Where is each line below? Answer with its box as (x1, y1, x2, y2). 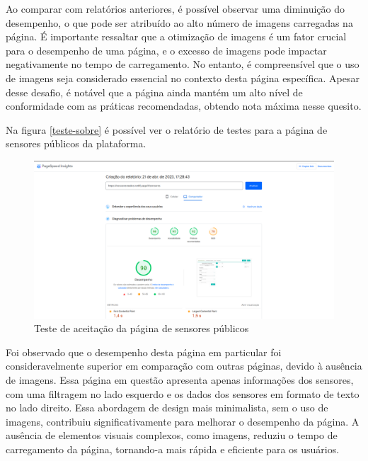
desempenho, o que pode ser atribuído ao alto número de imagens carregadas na (6, 15, 353, 30)
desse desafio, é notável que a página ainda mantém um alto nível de (6, 84, 303, 99)
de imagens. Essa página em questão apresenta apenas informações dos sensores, (6, 372, 354, 387)
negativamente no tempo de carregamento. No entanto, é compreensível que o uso (6, 57, 360, 72)
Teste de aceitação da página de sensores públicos (34, 321, 249, 336)
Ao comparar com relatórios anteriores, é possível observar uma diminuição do (6, 1, 345, 16)
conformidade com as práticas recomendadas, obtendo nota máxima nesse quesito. (6, 98, 362, 113)
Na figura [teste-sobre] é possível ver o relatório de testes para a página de (6, 122, 328, 137)
